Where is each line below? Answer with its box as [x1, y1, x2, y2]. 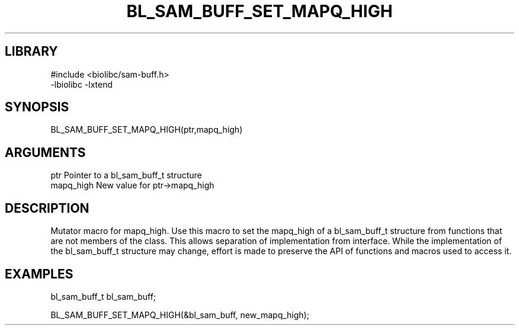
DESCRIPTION [5, 200, 89, 216]
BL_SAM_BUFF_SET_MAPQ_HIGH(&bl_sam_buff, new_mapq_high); [50, 309, 309, 320]
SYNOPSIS [5, 100, 69, 115]
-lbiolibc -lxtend [50, 79, 113, 89]
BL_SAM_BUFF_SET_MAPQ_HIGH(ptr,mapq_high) [50, 124, 243, 135]
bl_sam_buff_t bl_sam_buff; [50, 291, 156, 302]
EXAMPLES [5, 266, 73, 281]
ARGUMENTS [5, 145, 86, 160]
